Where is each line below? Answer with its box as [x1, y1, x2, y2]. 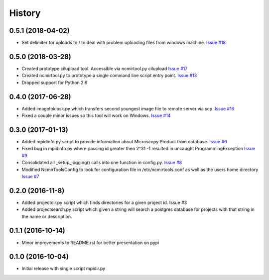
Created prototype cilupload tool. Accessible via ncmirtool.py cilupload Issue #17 [21, 65, 188, 72]
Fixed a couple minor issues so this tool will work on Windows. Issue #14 [21, 112, 171, 119]
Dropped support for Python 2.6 [21, 80, 88, 86]
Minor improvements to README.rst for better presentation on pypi [21, 239, 159, 246]
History [9, 7, 41, 18]
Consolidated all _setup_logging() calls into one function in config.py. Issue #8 [21, 160, 182, 166]
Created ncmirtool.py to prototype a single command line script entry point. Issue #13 [21, 73, 197, 79]
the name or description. [21, 213, 72, 219]
